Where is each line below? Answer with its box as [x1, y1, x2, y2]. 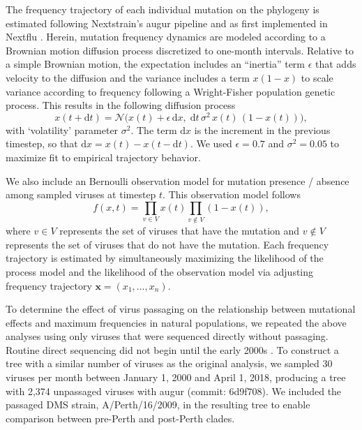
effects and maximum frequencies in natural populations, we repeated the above [6, 315, 347, 329]
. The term [130, 122, 177, 137]
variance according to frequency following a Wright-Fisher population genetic [6, 84, 335, 98]
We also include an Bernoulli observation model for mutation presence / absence [6, 173, 349, 188]
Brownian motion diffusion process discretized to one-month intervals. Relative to [6, 43, 354, 57]
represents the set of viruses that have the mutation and [59, 223, 300, 238]
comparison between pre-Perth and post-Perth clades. [6, 410, 235, 425]
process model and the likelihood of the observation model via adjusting [6, 264, 314, 279]
